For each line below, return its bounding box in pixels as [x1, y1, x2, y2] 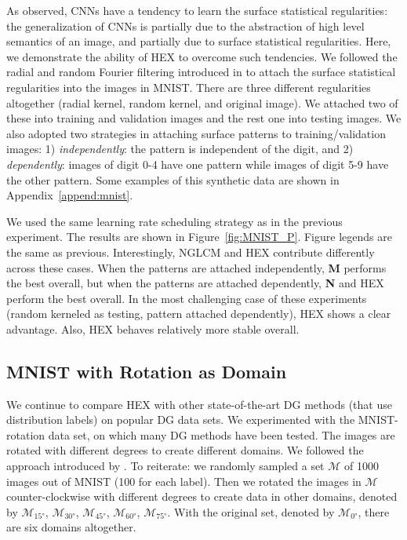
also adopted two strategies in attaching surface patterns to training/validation [6, 125, 386, 141]
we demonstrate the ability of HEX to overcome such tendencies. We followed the [6, 48, 398, 64]
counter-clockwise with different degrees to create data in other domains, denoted [6, 488, 398, 505]
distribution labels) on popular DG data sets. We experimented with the [6, 411, 355, 428]
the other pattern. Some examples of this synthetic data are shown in [6, 171, 340, 188]
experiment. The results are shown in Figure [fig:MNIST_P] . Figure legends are [6, 228, 392, 245]
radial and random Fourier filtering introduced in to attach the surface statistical [6, 64, 396, 80]
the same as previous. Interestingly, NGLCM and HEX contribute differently [6, 243, 375, 260]
